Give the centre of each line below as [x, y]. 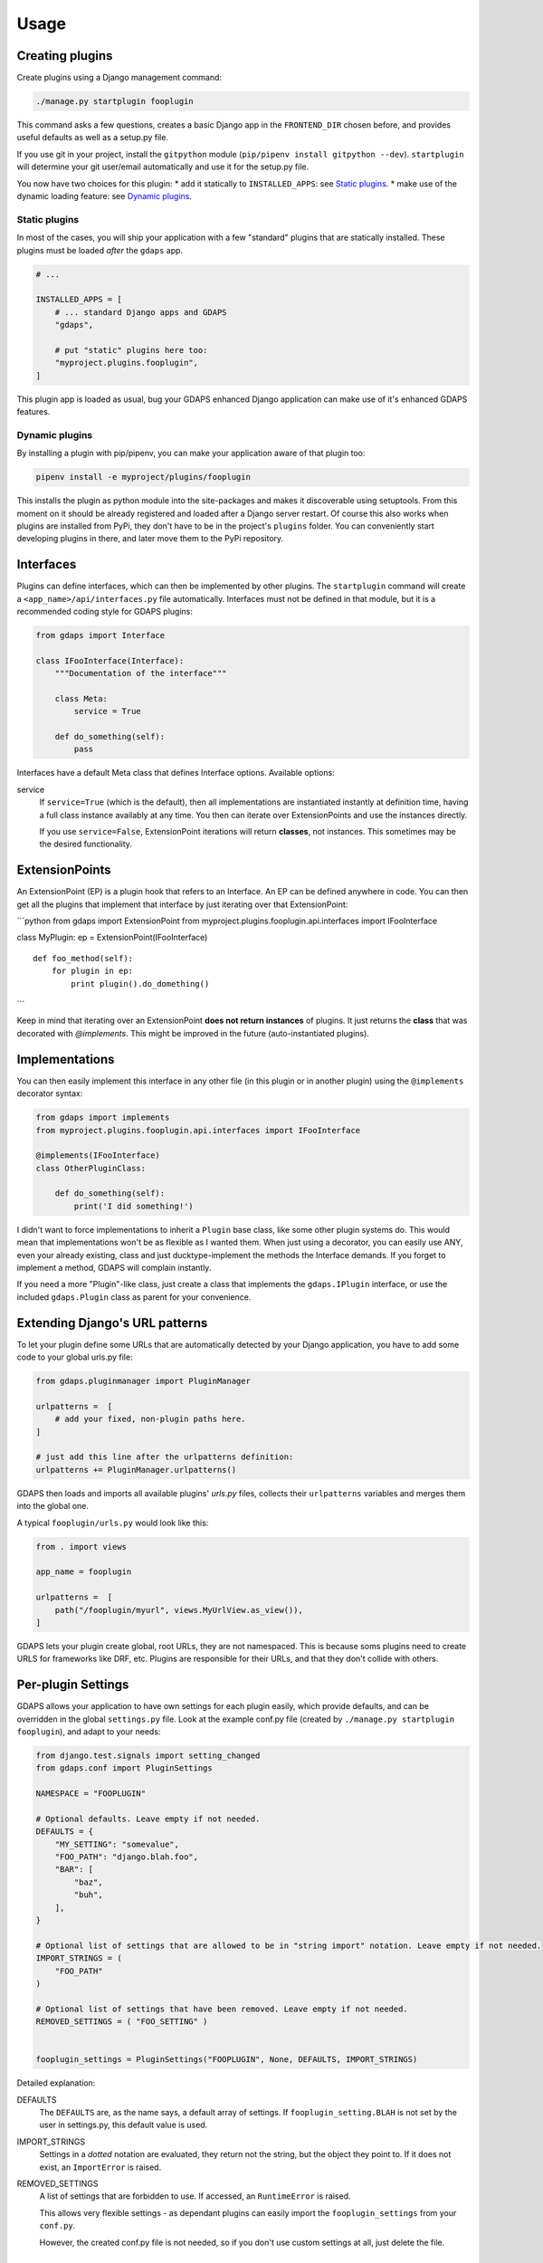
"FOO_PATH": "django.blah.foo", [127, 1857]
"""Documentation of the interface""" [141, 673]
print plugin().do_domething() [140, 983]
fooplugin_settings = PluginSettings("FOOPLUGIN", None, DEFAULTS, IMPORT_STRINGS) [227, 2060]
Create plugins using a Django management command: [119, 78]
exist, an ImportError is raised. [100, 2167]
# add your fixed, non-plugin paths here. [150, 1419]
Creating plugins [65, 56]
